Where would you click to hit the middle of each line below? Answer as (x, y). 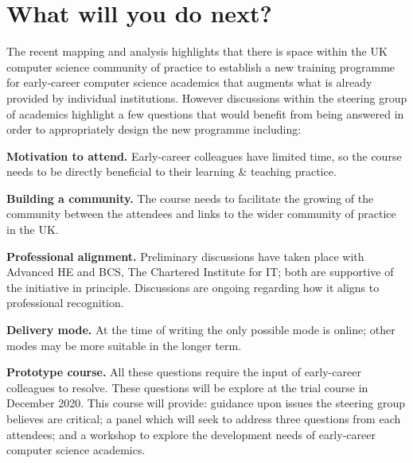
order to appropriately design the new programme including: (154, 129)
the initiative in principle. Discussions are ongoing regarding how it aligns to (193, 287)
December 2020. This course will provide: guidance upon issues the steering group (206, 403)
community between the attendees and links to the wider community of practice (201, 214)
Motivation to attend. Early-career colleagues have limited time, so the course (204, 156)
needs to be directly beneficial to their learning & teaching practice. (171, 171)
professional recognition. (65, 303)
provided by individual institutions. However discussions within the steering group (207, 97)
